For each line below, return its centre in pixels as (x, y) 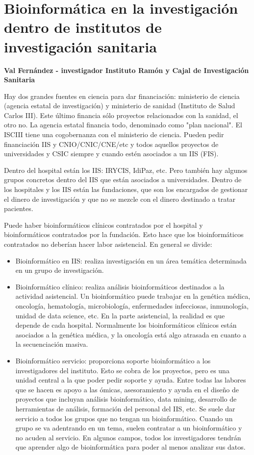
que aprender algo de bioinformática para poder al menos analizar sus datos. (130, 447)
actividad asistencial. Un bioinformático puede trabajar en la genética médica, (133, 296)
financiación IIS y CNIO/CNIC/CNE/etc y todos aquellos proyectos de (111, 144)
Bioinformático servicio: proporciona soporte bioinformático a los (113, 360)
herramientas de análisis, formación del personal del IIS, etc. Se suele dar (125, 408)
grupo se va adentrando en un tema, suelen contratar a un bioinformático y (129, 428)
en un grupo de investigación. (60, 270)
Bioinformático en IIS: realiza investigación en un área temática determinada (131, 260)
